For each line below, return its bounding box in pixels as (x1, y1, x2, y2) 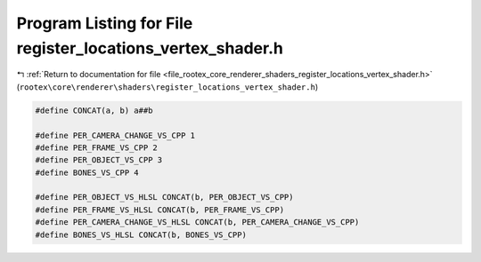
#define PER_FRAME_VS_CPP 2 (35, 142, 158, 153)
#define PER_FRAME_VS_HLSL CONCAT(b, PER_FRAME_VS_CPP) (35, 204, 285, 215)
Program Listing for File (16, 13, 193, 33)
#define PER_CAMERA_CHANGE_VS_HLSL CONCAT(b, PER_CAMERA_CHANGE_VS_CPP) (35, 218, 360, 227)
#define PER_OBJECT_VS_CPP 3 (35, 155, 163, 165)
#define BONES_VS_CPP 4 (35, 167, 140, 178)
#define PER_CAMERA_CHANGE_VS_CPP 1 (35, 130, 196, 140)
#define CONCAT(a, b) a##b (35, 105, 153, 115)
